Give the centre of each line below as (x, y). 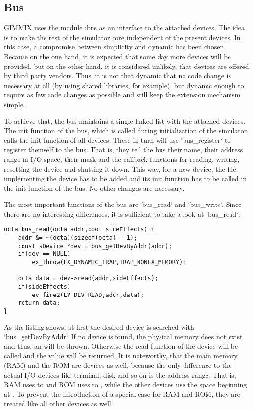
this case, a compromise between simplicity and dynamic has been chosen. (115, 47)
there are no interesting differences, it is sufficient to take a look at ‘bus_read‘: (122, 214)
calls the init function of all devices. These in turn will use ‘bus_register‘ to (117, 140)
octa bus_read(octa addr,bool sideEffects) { (79, 230)
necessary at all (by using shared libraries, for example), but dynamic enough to (124, 85)
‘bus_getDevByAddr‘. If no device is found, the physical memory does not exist (123, 336)
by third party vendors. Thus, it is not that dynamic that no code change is (118, 76)
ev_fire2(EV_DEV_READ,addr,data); (88, 295)
